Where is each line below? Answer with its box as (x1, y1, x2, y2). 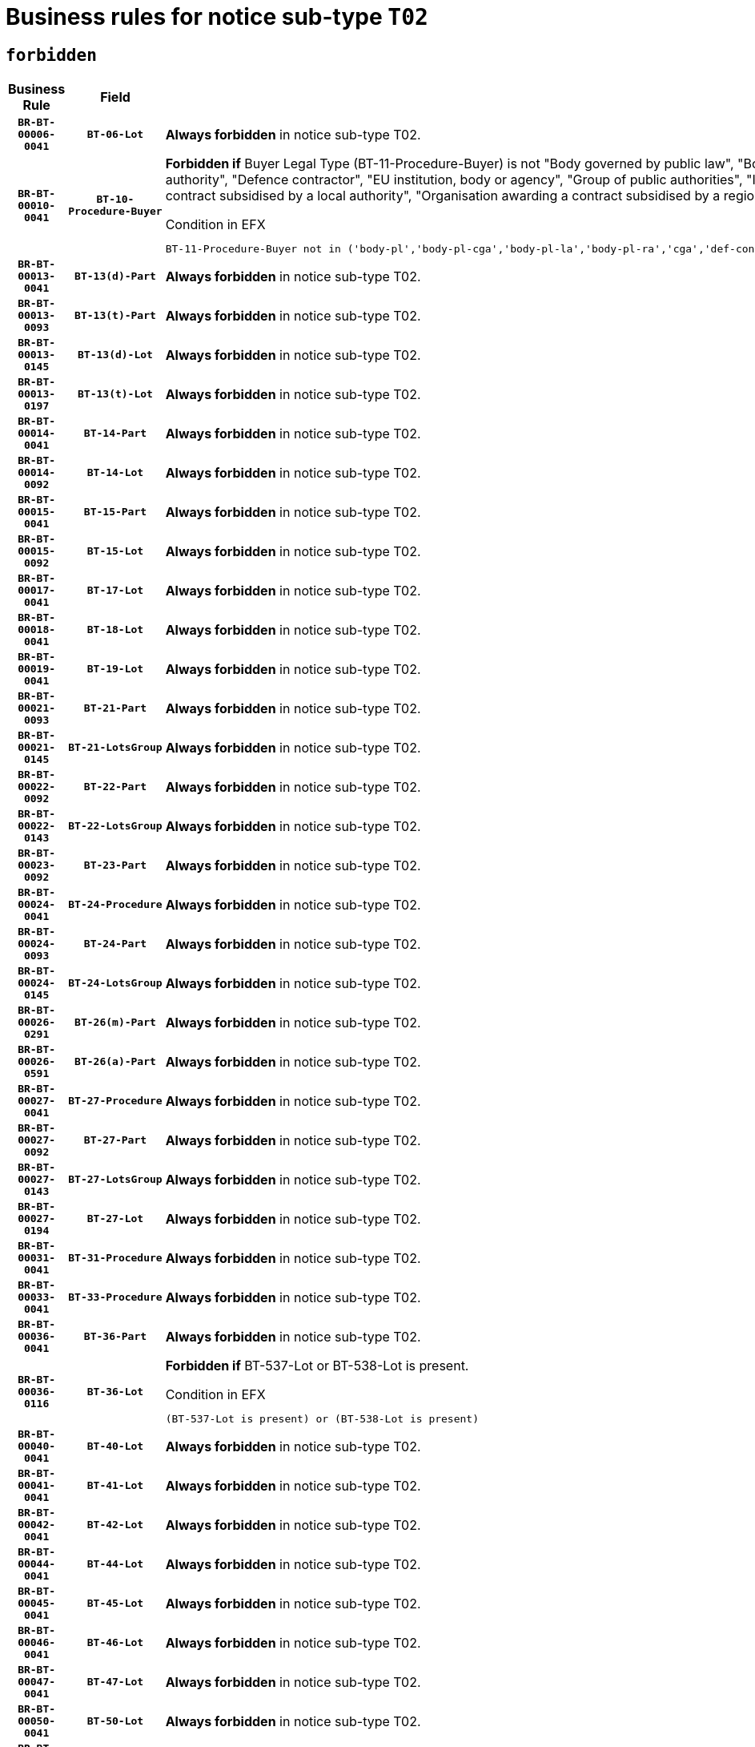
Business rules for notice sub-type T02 (6, 3, 428, 30)
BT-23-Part (83, 859, 147, 872)
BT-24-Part (83, 938, 147, 950)
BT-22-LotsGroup (68, 820, 163, 833)
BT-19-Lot (86, 663, 144, 676)
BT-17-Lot (86, 584, 144, 597)
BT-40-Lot (86, 1440, 144, 1453)
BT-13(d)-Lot (78, 349, 153, 361)
